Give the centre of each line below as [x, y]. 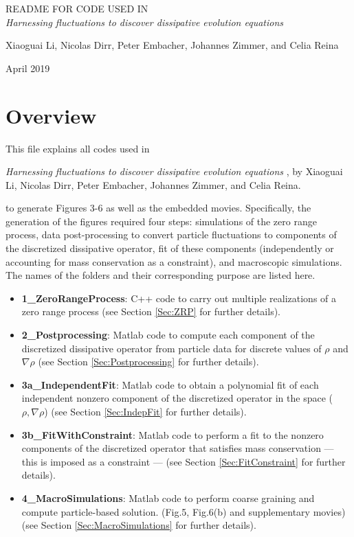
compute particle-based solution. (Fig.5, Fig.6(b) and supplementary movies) [184, 511]
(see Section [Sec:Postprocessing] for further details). [148, 362]
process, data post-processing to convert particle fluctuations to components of [171, 235]
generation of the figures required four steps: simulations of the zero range [161, 221]
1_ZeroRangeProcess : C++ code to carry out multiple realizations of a [179, 298]
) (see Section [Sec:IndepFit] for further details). [145, 411]
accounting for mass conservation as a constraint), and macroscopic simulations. [174, 261]
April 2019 [28, 68]
